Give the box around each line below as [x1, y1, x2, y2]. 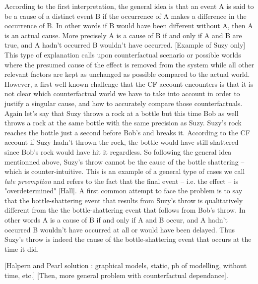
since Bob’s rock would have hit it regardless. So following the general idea [4, 146, 232, 157]
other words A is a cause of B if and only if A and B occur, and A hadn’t [4, 215, 228, 225]
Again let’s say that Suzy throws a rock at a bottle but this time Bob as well [4, 108, 239, 118]
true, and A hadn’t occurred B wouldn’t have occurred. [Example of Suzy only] [4, 40, 246, 50]
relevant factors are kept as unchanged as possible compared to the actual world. [4, 69, 250, 79]
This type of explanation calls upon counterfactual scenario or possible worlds [4, 49, 241, 59]
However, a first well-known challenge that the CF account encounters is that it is [4, 78, 254, 89]
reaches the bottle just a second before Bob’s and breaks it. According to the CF [4, 127, 250, 137]
